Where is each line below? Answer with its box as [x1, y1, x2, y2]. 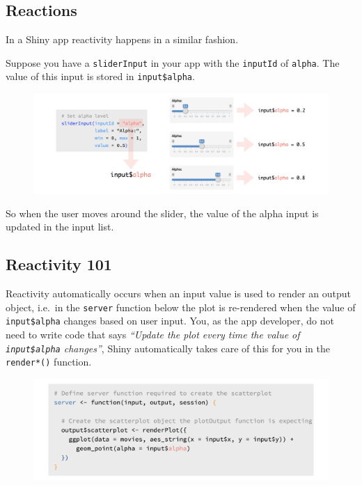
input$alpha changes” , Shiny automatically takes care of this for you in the [6, 340, 330, 355]
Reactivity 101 [6, 253, 112, 275]
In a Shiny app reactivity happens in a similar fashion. [6, 32, 239, 47]
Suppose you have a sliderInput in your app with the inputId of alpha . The [6, 55, 340, 70]
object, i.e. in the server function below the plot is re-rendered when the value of [6, 299, 356, 314]
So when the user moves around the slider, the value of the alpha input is [6, 205, 319, 220]
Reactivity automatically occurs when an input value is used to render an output [6, 286, 352, 301]
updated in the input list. [6, 219, 114, 234]
